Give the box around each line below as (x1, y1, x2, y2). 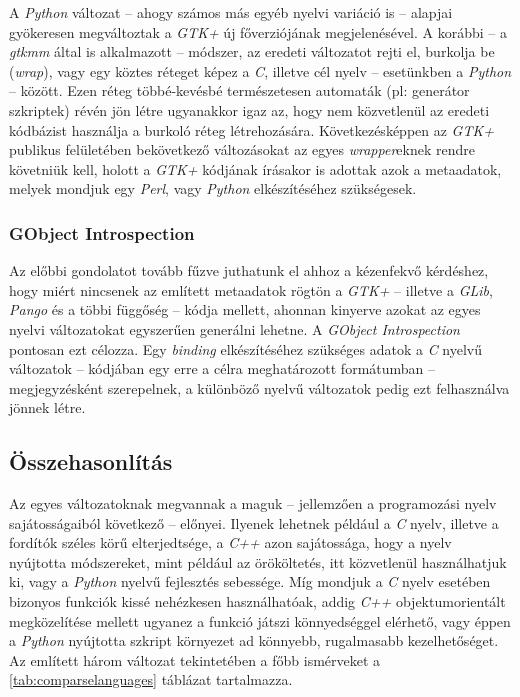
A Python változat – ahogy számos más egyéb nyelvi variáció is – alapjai (9, 2, 453, 22)
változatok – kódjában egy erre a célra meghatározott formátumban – (9, 358, 436, 379)
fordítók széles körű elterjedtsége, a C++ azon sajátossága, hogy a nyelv (9, 532, 452, 553)
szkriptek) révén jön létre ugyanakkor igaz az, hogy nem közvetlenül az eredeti (9, 99, 490, 120)
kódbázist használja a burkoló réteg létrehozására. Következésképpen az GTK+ (9, 119, 494, 140)
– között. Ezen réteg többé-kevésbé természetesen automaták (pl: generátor (9, 80, 470, 101)
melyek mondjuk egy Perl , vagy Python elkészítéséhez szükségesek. (9, 178, 417, 199)
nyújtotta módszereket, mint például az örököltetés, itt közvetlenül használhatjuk (9, 551, 507, 572)
